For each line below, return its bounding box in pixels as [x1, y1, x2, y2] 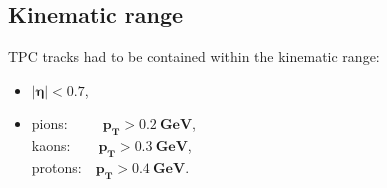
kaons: [31, 135, 71, 156]
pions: [31, 113, 68, 134]
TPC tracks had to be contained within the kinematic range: [8, 46, 380, 67]
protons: [31, 156, 82, 177]
